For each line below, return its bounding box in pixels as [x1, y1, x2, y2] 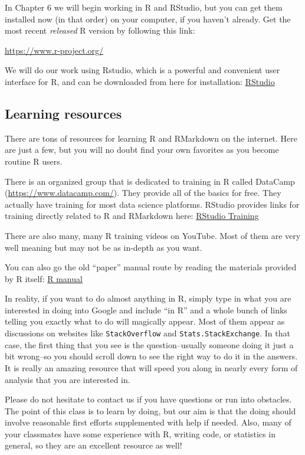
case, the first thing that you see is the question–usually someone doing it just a [5, 338, 294, 351]
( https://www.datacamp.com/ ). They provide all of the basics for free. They [5, 186, 281, 199]
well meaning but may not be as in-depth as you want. [5, 241, 202, 253]
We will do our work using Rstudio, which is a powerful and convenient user [5, 64, 280, 76]
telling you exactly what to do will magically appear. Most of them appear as [5, 315, 285, 328]
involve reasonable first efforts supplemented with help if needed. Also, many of [5, 416, 291, 428]
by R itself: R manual [5, 272, 83, 284]
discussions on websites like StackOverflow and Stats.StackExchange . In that [5, 327, 290, 339]
